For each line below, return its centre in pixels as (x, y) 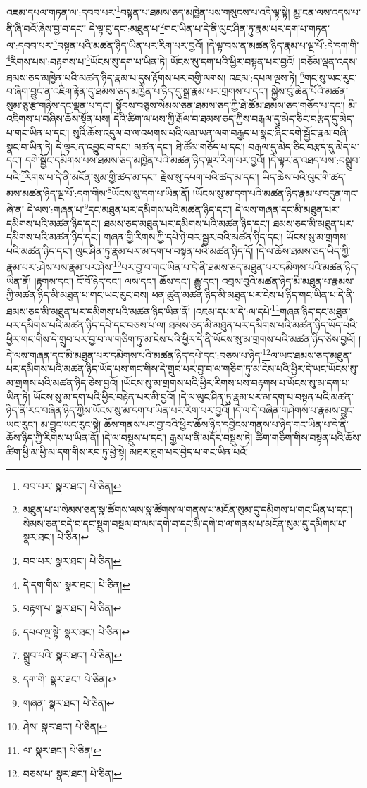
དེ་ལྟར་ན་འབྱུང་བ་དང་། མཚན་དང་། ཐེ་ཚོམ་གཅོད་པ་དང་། (150, 146)
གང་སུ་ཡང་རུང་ (330, 77)
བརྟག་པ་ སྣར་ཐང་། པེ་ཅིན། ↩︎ (72, 608)
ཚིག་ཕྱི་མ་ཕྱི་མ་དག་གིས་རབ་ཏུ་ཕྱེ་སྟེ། (67, 452)
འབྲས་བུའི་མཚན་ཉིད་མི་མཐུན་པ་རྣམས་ (288, 281)
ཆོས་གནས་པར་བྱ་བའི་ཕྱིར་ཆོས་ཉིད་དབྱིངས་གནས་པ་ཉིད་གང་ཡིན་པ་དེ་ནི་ (226, 424)
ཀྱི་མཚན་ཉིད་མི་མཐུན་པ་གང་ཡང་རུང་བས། (77, 295)
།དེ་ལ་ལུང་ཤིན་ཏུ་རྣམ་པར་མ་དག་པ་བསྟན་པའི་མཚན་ (266, 396)
